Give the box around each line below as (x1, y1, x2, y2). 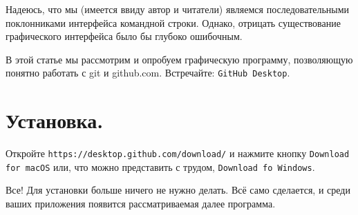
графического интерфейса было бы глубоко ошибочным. (6, 29, 243, 43)
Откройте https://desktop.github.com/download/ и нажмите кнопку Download (6, 146, 350, 161)
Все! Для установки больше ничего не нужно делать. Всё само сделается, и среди (6, 183, 350, 197)
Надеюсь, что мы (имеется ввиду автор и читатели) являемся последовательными (6, 2, 350, 16)
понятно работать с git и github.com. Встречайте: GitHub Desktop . (6, 65, 290, 80)
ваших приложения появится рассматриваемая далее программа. (6, 196, 276, 211)
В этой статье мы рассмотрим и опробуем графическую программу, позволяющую (6, 52, 353, 66)
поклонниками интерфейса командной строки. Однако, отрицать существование (6, 15, 341, 30)
